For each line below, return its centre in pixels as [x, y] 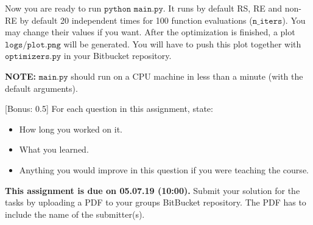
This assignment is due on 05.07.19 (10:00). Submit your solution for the [153, 190]
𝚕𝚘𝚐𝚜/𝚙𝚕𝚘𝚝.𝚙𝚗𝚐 [33, 45]
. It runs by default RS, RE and [222, 8]
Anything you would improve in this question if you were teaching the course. [164, 169]
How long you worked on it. [71, 129]
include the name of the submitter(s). [75, 214]
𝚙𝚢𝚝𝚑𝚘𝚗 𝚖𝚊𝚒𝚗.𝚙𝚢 [134, 9]
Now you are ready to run [53, 8]
